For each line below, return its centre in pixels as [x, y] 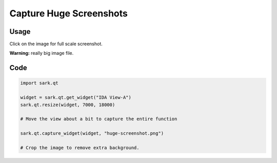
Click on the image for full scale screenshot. [56, 44]
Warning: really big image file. [42, 53]
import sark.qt [39, 83]
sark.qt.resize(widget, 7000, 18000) [68, 105]
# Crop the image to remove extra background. [80, 148]
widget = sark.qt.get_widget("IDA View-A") [76, 98]
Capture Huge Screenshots [69, 13]
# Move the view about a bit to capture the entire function [99, 119]
